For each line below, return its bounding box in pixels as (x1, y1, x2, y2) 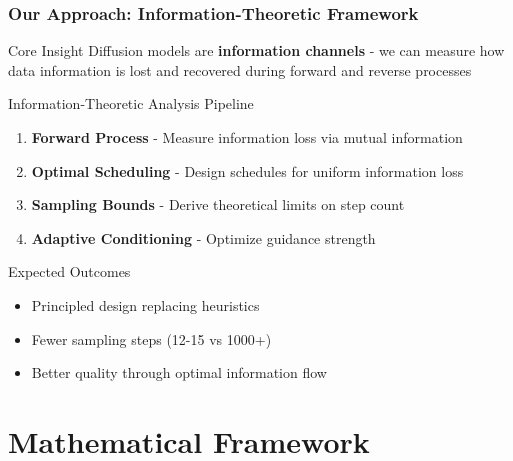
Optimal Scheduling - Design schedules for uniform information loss (31, 160, 464, 181)
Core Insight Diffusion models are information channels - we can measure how (8, 40, 505, 61)
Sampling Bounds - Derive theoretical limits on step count (31, 194, 405, 215)
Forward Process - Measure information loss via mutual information (31, 127, 463, 147)
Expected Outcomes (8, 261, 131, 282)
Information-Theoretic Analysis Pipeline (8, 93, 254, 114)
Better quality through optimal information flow (31, 362, 327, 383)
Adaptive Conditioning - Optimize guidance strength (31, 227, 376, 248)
